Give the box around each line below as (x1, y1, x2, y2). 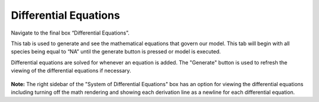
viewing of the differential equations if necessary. (11, 67, 131, 74)
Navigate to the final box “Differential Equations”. (11, 29, 130, 36)
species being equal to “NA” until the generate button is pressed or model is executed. (11, 48, 221, 55)
